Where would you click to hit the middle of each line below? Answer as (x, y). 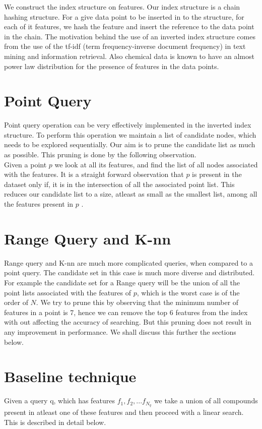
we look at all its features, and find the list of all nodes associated (156, 164)
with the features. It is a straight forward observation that (94, 174)
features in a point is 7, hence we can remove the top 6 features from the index (126, 312)
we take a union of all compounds (206, 401)
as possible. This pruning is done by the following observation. (100, 155)
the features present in (39, 204)
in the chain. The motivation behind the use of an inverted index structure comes (130, 36)
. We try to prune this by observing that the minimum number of (137, 302)
